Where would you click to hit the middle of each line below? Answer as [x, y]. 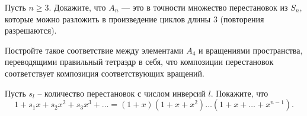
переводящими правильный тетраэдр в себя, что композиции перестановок [139, 62]
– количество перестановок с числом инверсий [121, 93]
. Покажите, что [239, 93]
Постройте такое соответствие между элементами [94, 50]
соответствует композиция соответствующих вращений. [105, 73]
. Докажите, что [77, 7]
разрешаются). [31, 30]
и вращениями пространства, [251, 50]
